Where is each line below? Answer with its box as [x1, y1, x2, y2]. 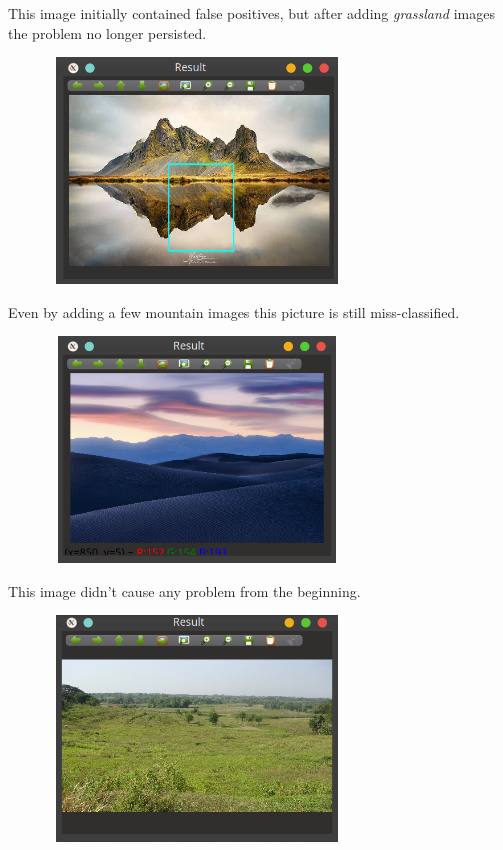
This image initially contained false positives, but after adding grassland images [8, 3, 495, 23]
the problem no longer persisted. [8, 22, 207, 43]
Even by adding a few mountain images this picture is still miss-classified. [8, 301, 460, 322]
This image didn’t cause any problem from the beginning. [8, 580, 361, 601]
